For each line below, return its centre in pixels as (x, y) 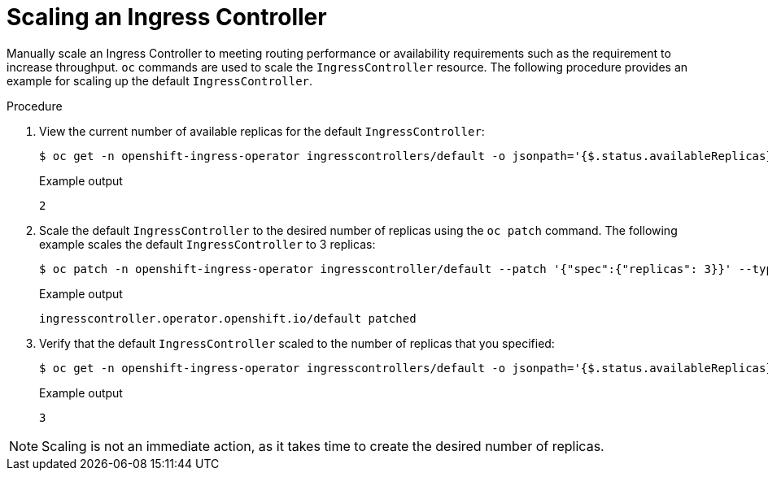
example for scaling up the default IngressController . (160, 80)
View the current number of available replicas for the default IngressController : (262, 131)
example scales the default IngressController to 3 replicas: (207, 244)
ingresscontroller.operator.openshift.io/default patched (228, 318)
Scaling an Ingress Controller (167, 17)
